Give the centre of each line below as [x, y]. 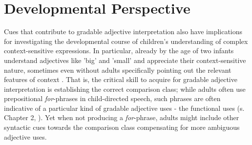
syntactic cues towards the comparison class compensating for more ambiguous [122, 127]
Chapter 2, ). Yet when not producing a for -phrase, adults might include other [122, 117]
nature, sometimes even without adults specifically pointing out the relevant [118, 70]
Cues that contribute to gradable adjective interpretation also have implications [123, 31]
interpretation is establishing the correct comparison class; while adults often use [125, 89]
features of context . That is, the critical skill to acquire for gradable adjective [121, 79]
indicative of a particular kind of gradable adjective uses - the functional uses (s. [124, 108]
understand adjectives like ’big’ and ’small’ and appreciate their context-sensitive [125, 60]
